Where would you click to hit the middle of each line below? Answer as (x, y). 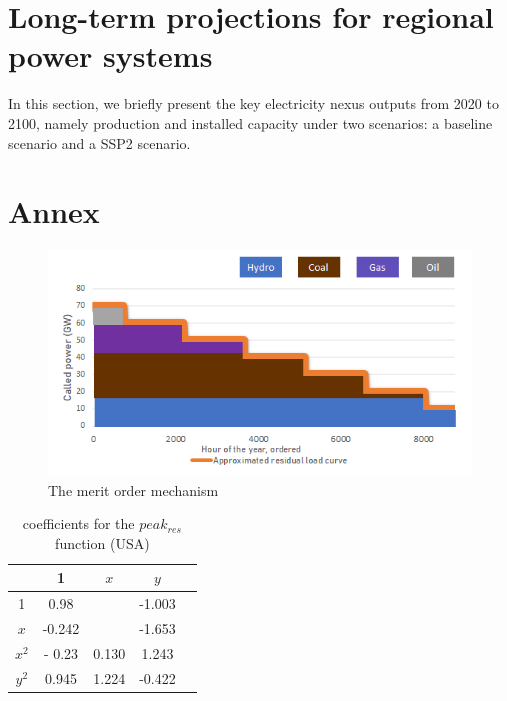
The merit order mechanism (133, 489)
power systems (110, 55)
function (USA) (102, 542)
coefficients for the (78, 523)
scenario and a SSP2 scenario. (99, 142)
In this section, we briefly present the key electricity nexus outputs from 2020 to (253, 103)
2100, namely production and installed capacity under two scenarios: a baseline (250, 122)
